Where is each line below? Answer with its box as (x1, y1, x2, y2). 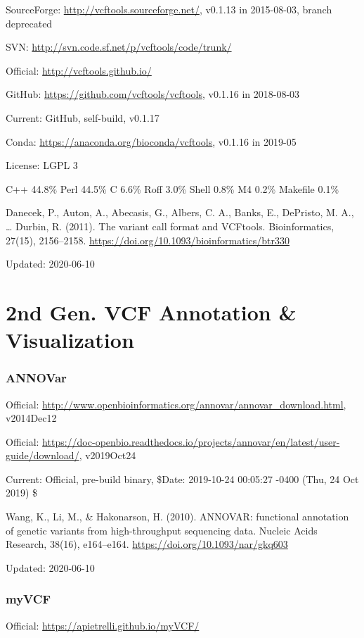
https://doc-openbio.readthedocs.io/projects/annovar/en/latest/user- (42, 434, 340, 449)
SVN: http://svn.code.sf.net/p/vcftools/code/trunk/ (6, 39, 232, 54)
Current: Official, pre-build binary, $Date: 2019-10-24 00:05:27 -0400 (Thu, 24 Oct (6, 471, 359, 486)
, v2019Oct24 (79, 448, 136, 463)
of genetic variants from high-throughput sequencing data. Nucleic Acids (6, 523, 318, 537)
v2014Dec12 (6, 411, 57, 425)
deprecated (6, 15, 53, 30)
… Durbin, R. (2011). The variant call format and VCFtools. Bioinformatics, (6, 218, 334, 233)
